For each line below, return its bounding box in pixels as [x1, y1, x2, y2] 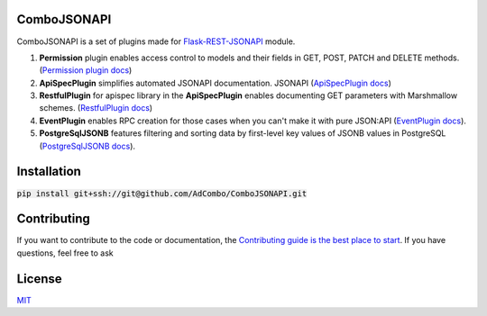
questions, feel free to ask [16, 248, 115, 258]
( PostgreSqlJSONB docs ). [39, 140, 135, 151]
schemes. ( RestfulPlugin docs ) [39, 103, 153, 113]
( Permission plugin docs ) [39, 65, 133, 76]
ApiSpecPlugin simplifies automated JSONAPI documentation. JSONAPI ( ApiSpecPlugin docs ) [39, 77, 392, 88]
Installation [16, 164, 81, 179]
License [16, 271, 62, 286]
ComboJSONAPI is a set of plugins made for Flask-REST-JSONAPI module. [16, 36, 296, 47]
